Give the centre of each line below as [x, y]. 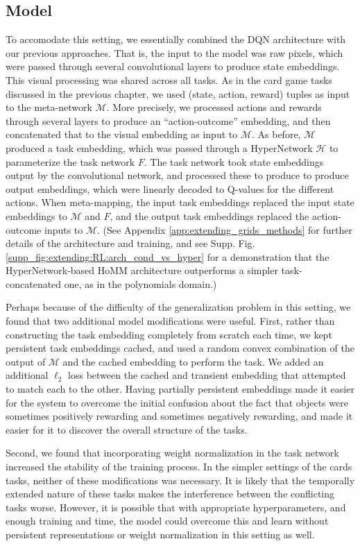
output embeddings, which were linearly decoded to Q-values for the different [170, 188]
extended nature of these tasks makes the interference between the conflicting [170, 494]
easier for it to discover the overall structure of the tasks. [127, 429]
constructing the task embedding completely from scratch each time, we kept [169, 334]
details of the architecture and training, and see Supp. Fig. [130, 243]
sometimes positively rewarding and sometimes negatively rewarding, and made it [179, 416]
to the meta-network [49, 107]
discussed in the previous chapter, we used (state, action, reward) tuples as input [178, 93]
